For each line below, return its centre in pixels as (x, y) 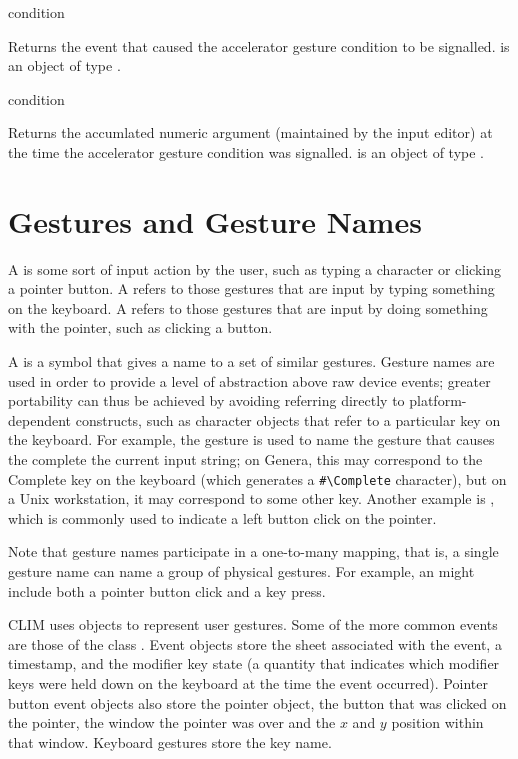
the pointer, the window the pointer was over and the (172, 722)
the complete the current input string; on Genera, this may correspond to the (245, 459)
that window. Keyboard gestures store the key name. (170, 741)
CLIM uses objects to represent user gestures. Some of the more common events (253, 624)
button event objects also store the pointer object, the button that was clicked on (257, 702)
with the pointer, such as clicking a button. (140, 327)
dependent (40, 419)
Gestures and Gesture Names (215, 220)
